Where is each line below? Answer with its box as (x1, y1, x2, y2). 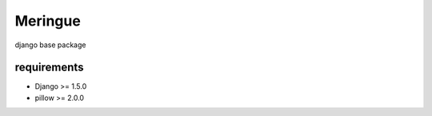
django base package (14, 40, 86, 50)
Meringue (14, 12, 82, 30)
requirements (14, 61, 84, 74)
